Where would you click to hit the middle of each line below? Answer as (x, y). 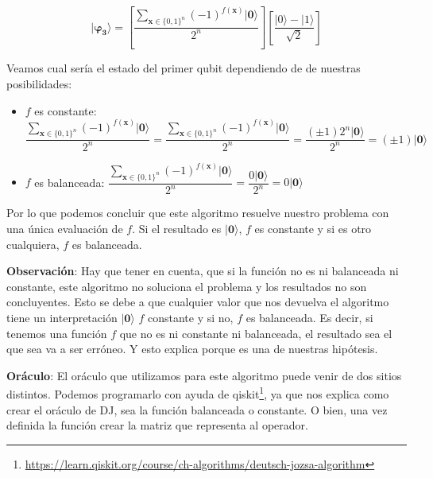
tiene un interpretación (62, 317)
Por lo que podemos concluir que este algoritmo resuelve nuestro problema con (198, 213)
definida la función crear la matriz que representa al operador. (157, 425)
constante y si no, (191, 317)
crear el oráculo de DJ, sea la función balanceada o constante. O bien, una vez (197, 409)
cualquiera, (33, 244)
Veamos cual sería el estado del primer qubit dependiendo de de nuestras (184, 68)
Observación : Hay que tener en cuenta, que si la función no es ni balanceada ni (203, 271)
